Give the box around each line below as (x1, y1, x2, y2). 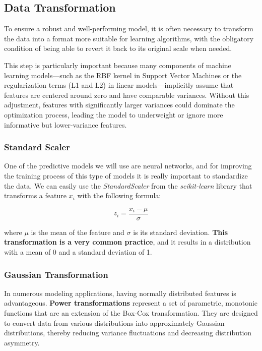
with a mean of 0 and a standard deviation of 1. (4, 246, 152, 257)
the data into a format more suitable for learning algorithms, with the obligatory (4, 33, 254, 43)
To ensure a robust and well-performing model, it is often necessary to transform (4, 23, 253, 34)
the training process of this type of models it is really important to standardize (4, 170, 248, 181)
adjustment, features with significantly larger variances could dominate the (4, 99, 235, 110)
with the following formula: (77, 190, 161, 201)
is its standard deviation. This (133, 226, 228, 237)
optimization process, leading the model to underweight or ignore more (4, 109, 223, 120)
